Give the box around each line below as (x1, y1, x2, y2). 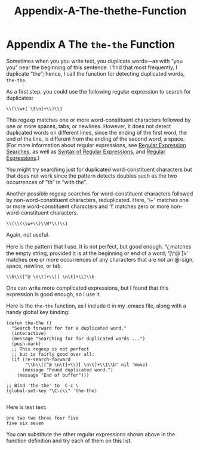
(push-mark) (11, 341, 42, 347)
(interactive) (11, 330, 47, 336)
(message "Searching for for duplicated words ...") (11, 336, 146, 342)
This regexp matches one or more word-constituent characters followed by (6, 116, 191, 123)
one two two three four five (6, 415, 79, 421)
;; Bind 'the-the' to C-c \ (6, 383, 79, 389)
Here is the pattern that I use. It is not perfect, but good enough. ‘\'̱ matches (6, 243, 192, 250)
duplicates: (6, 94, 34, 101)
